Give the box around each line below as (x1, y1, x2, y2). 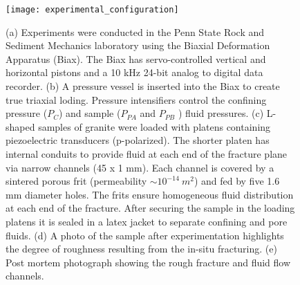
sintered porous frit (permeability (6, 174, 147, 188)
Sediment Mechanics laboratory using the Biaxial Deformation (6, 38, 270, 53)
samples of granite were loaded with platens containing (38, 119, 271, 134)
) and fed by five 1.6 (194, 174, 280, 188)
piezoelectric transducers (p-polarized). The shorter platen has (6, 133, 270, 147)
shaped (6, 119, 35, 134)
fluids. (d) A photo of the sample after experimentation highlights (6, 228, 284, 242)
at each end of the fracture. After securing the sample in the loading (6, 201, 295, 215)
